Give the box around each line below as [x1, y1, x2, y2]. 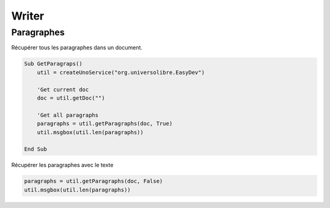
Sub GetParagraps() [24, 60, 82, 67]
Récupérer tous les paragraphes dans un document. [11, 44, 143, 51]
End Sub [24, 146, 47, 152]
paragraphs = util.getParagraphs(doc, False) [24, 178, 163, 185]
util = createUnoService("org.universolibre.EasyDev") [37, 69, 205, 76]
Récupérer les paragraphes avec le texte [11, 162, 114, 169]
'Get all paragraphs [37, 112, 99, 118]
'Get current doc [37, 86, 89, 93]
